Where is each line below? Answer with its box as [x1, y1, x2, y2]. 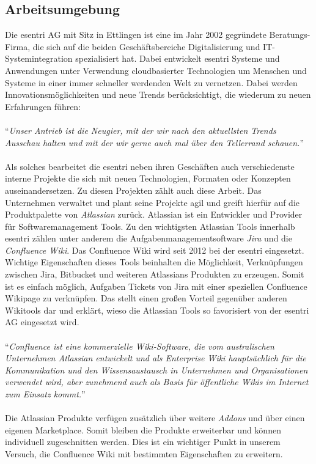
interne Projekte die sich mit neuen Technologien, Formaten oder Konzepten [5, 172, 291, 185]
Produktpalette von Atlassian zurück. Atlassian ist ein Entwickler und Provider [5, 208, 303, 221]
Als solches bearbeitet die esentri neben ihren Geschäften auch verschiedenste [5, 160, 295, 172]
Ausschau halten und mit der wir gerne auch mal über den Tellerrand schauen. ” [5, 136, 304, 149]
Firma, [5, 40, 31, 53]
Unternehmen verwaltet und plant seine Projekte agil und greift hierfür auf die [5, 196, 300, 208]
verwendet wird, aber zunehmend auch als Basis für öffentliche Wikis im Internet [5, 375, 309, 388]
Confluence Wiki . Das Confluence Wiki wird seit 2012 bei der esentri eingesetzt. [5, 243, 304, 256]
